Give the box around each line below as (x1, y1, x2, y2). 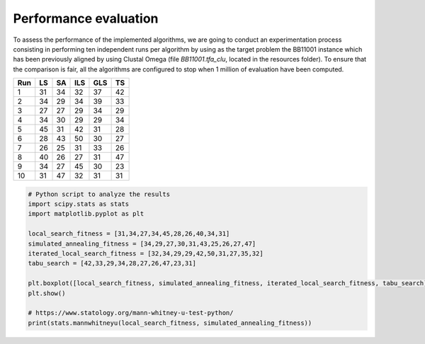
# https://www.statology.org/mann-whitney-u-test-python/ (28, 309, 234, 317)
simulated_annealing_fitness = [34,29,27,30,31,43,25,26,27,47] (28, 239, 256, 248)
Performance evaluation (13, 11, 159, 26)
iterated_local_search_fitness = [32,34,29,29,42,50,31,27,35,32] (28, 250, 263, 258)
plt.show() (28, 289, 66, 297)
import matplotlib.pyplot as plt (28, 210, 144, 218)
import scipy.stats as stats (28, 200, 130, 208)
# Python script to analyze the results (28, 190, 170, 198)
